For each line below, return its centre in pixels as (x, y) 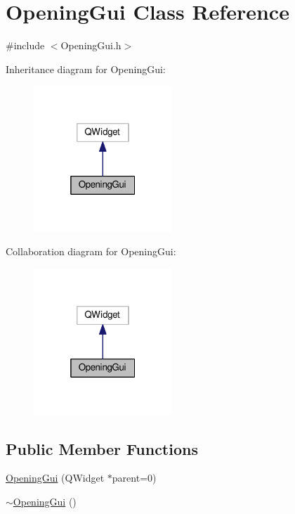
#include (25, 45)
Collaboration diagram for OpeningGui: (91, 251)
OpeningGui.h (91, 45)
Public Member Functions (102, 448)
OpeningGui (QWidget (55, 478)
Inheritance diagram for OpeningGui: (86, 69)
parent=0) (134, 478)
